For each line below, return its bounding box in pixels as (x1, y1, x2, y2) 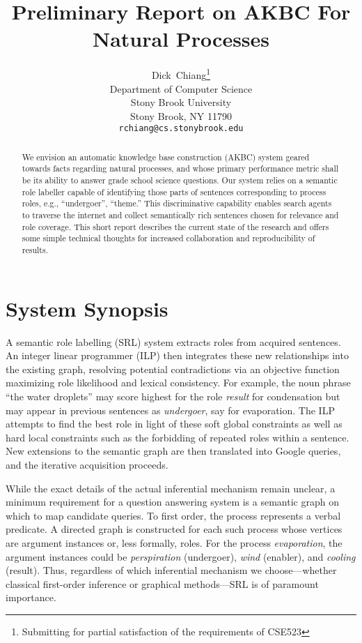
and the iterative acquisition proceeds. (6, 457, 168, 471)
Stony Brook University (130, 95, 232, 109)
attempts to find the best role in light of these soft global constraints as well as (6, 416, 343, 431)
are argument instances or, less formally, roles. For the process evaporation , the (6, 535, 343, 550)
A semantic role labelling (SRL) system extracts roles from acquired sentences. (6, 334, 341, 349)
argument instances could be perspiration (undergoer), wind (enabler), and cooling (6, 549, 356, 563)
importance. (6, 590, 56, 605)
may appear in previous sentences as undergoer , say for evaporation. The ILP (6, 402, 335, 417)
